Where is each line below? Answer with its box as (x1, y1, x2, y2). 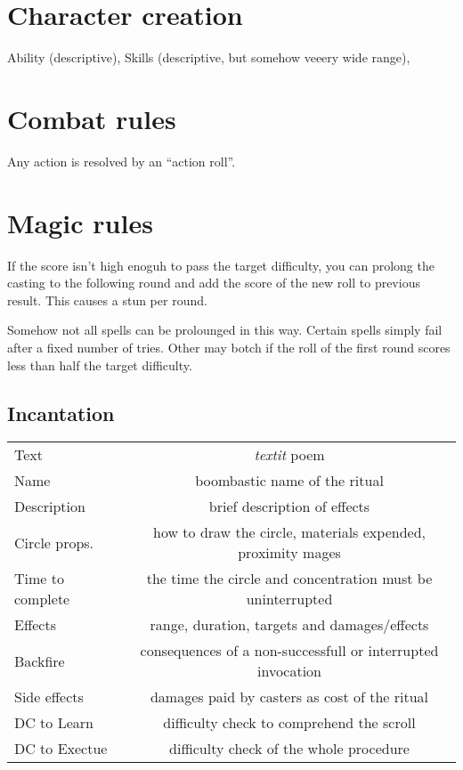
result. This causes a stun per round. (7, 290, 207, 309)
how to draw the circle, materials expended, (153, 522, 426, 543)
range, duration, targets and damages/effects (150, 614, 429, 636)
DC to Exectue (14, 738, 108, 759)
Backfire (14, 650, 65, 671)
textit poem (254, 444, 325, 466)
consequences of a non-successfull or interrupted (140, 640, 439, 661)
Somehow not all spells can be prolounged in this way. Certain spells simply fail (7, 320, 443, 339)
